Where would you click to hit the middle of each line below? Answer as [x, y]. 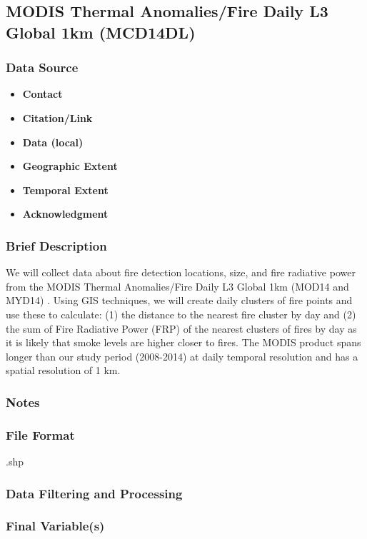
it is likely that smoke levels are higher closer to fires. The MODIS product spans [183, 342]
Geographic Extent [70, 166]
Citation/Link [57, 117]
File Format [40, 434]
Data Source [42, 67]
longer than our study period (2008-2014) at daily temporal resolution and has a [182, 356]
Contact [42, 94]
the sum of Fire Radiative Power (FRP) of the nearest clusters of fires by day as [181, 328]
